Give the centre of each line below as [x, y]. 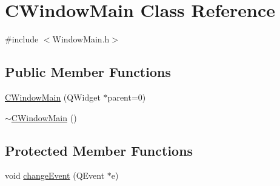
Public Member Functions [88, 72]
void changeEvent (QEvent [55, 175]
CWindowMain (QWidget [53, 97]
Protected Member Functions [99, 150]
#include [22, 39]
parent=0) [127, 97]
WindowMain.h [81, 39]
